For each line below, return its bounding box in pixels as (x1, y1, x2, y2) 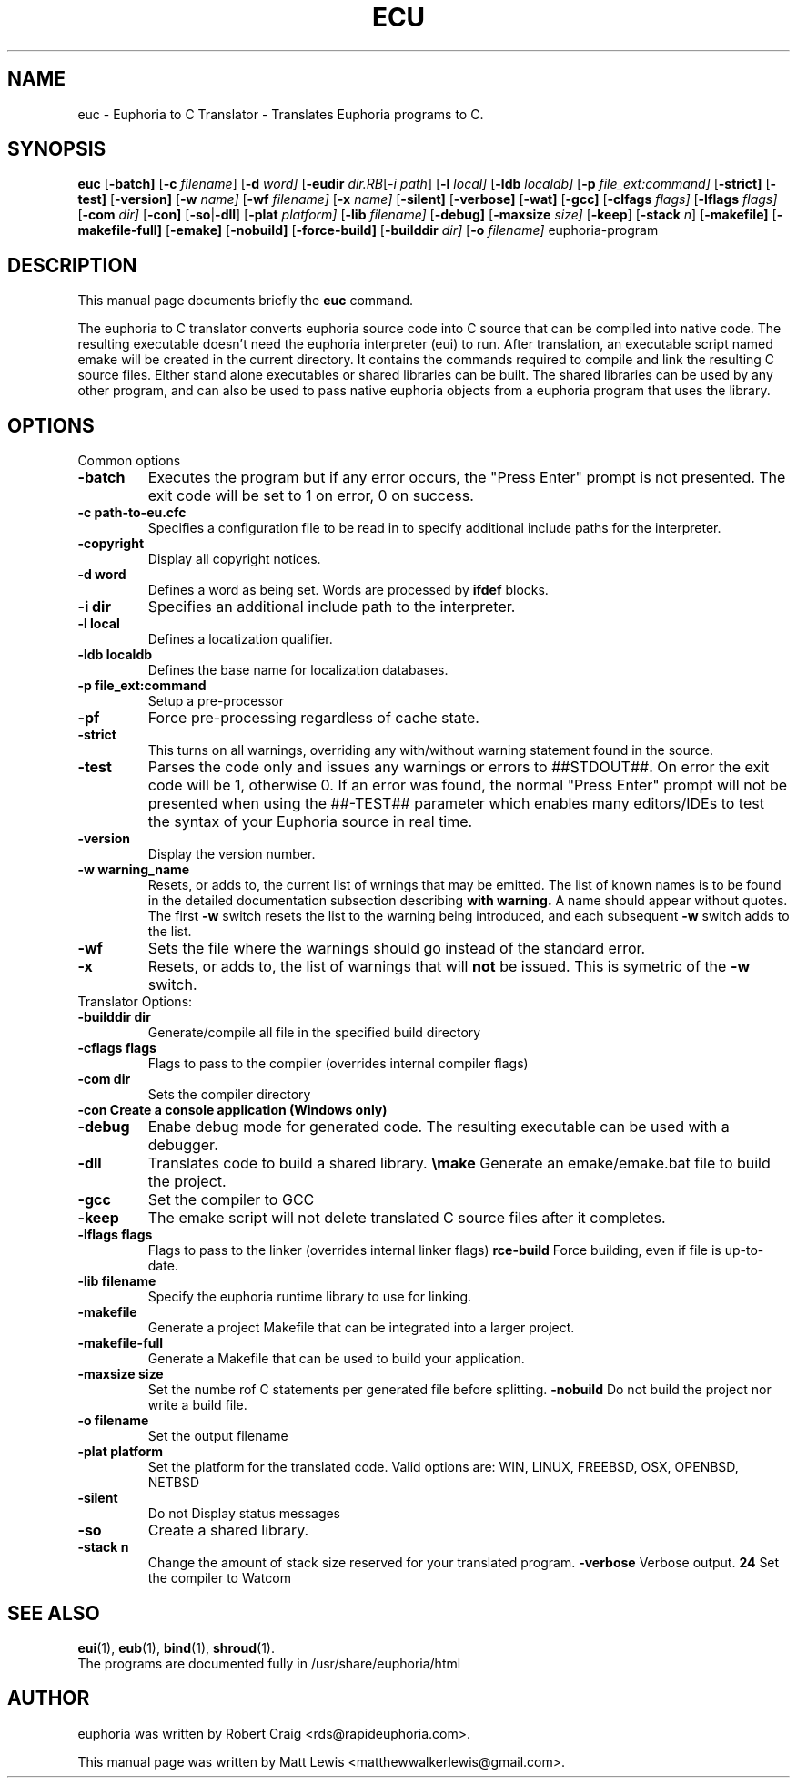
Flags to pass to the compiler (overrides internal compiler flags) (147, 1056, 529, 1072)
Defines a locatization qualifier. (147, 631, 333, 648)
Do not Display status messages (147, 1505, 341, 1522)
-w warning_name (77, 862, 190, 878)
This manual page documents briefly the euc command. (77, 292, 414, 309)
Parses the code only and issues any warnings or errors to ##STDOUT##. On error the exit (147, 758, 770, 777)
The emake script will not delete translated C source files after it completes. (147, 1209, 666, 1228)
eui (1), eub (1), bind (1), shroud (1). (77, 1639, 275, 1656)
